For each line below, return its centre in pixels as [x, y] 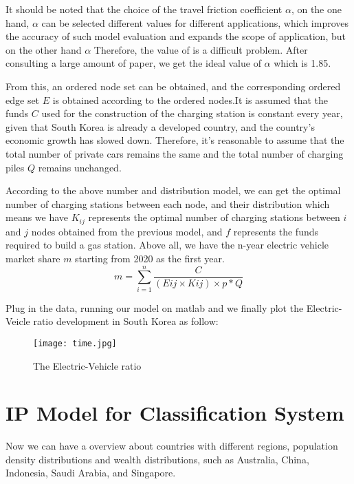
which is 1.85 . [302, 63]
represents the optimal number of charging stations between [214, 217]
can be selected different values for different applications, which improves [195, 22]
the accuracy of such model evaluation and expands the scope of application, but [176, 36]
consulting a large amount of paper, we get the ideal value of [133, 63]
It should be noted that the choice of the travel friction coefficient [144, 9]
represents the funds [276, 231]
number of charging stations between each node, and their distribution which [168, 203]
